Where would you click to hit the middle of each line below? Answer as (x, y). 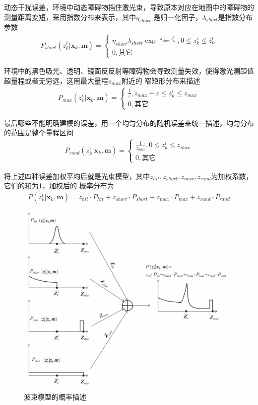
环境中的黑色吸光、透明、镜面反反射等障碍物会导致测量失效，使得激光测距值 (129, 71)
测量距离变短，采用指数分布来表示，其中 (70, 17)
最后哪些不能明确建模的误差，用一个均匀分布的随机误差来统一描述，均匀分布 (129, 122)
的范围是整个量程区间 (39, 132)
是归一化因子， (178, 17)
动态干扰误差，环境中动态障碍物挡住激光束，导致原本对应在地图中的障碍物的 (129, 7)
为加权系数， (232, 176)
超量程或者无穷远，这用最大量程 (56, 80)
